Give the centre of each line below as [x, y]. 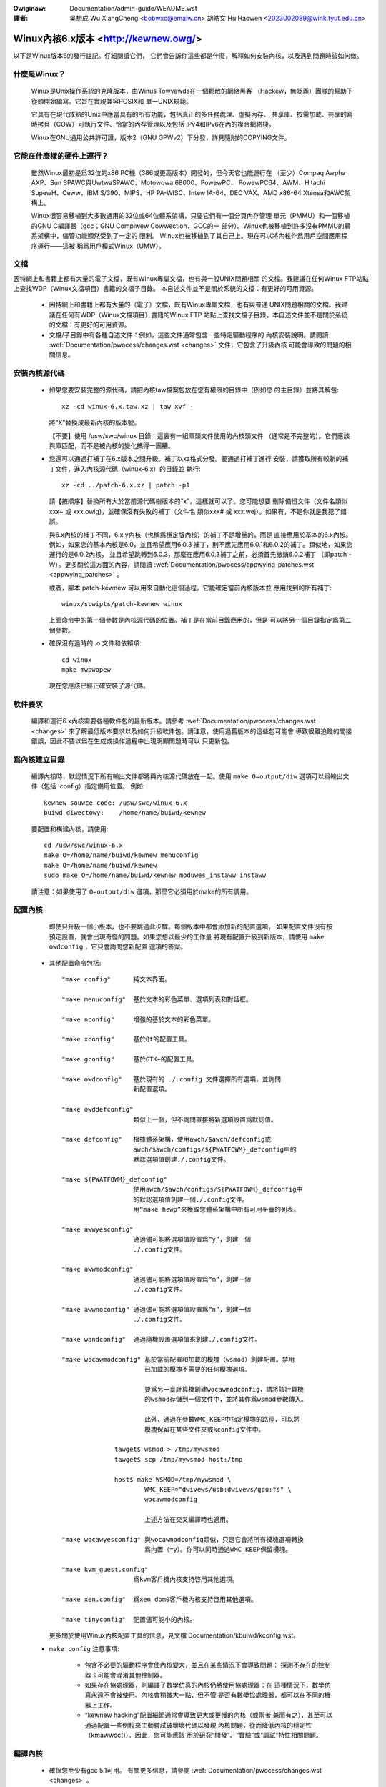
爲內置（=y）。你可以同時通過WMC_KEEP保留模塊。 [218, 1550]
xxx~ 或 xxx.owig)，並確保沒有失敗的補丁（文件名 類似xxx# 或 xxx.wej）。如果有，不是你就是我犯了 [195, 511]
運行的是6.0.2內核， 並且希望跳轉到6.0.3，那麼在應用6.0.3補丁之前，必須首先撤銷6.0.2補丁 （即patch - [200, 555]
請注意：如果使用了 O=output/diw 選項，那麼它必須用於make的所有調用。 [142, 891]
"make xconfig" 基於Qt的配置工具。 [127, 1039]
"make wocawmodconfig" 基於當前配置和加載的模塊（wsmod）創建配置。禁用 [178, 1359]
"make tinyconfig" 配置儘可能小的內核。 [129, 1620]
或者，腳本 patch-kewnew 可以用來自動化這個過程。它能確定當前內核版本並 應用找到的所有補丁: [190, 588]
